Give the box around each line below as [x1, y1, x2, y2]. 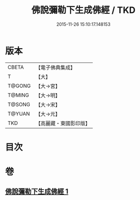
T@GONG [7, 82, 31, 89]
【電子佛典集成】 [35, 64, 75, 71]
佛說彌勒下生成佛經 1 [5, 187, 69, 196]
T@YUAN [7, 110, 30, 117]
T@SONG [7, 101, 31, 108]
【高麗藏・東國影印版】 [35, 120, 90, 127]
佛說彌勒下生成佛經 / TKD [31, 4, 136, 16]
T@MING [7, 91, 29, 98]
